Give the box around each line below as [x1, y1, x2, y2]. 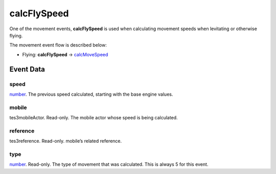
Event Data [9, 64, 45, 74]
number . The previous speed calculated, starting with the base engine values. [9, 91, 173, 97]
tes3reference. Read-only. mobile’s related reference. [9, 138, 122, 144]
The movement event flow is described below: [9, 42, 107, 48]
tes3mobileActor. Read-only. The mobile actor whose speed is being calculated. [9, 115, 178, 121]
